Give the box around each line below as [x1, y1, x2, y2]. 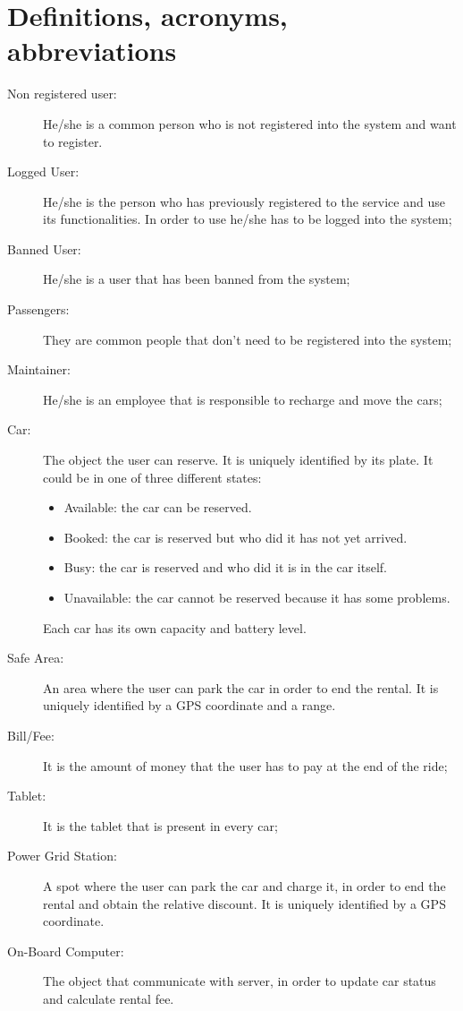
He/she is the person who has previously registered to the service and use [43, 192, 445, 210]
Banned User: [7, 239, 81, 258]
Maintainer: [7, 360, 71, 379]
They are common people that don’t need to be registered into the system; [43, 330, 452, 348]
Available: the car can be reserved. [63, 498, 252, 517]
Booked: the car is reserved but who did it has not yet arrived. [63, 527, 408, 546]
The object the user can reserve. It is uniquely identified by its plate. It [43, 450, 434, 469]
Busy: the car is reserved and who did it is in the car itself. [63, 558, 388, 577]
